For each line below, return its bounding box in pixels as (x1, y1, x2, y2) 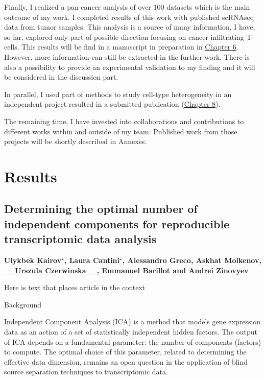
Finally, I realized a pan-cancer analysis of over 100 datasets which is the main (4, 2, 250, 12)
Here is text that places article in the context (4, 282, 146, 293)
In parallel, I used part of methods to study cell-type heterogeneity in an (4, 88, 232, 99)
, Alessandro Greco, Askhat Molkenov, (122, 255, 261, 266)
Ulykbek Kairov (4, 255, 62, 266)
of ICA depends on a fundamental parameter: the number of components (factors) (4, 336, 261, 347)
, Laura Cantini (64, 255, 120, 266)
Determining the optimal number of (4, 201, 198, 217)
